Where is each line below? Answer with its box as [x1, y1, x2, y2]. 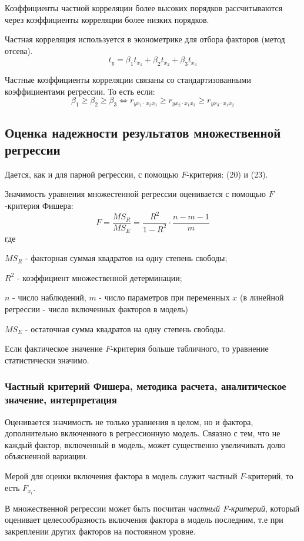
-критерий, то [245, 469, 293, 482]
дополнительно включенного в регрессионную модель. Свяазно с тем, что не [5, 427, 280, 439]
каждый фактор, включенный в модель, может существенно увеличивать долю [5, 438, 286, 450]
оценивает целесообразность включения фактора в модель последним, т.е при [5, 513, 283, 526]
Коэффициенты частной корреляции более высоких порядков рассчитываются [5, 2, 283, 14]
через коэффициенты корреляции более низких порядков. [5, 13, 209, 25]
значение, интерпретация [5, 392, 117, 407]
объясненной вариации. [5, 450, 88, 462]
